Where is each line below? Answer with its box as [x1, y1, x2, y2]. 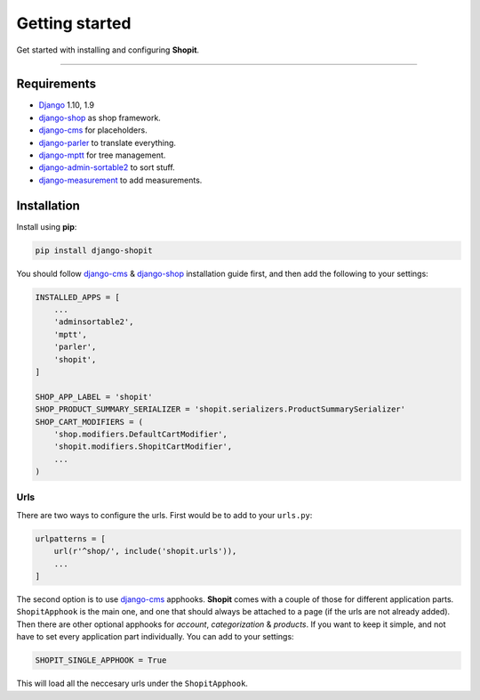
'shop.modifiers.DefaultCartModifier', [53, 428, 228, 439]
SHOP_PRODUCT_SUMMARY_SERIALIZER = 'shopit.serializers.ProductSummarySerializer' [35, 404, 406, 414]
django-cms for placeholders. [38, 125, 148, 135]
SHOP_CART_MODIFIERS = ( [35, 417, 144, 427]
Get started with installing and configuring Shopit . [16, 45, 200, 55]
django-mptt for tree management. [38, 150, 166, 160]
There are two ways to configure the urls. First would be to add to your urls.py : [16, 509, 313, 520]
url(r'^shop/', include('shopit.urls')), [53, 546, 237, 557]
